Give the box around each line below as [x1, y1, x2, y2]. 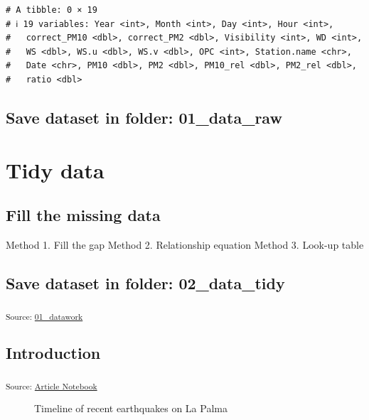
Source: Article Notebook [6, 379, 97, 392]
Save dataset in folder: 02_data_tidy [6, 271, 285, 294]
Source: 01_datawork [6, 310, 83, 322]
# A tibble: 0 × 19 [6, 5, 97, 15]
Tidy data [6, 155, 105, 184]
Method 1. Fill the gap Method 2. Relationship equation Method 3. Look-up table [6, 237, 364, 252]
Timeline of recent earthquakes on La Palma [34, 401, 228, 416]
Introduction [6, 342, 101, 364]
